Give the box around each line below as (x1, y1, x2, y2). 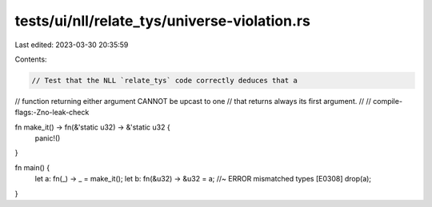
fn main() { (14, 162, 50, 172)
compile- (372, 96, 403, 105)
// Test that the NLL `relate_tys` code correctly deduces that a (31, 76, 298, 85)
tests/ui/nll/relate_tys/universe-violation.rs (14, 12, 311, 30)
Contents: (14, 54, 47, 64)
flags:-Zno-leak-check (14, 108, 90, 117)
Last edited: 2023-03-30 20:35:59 (14, 40, 129, 50)
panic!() (34, 133, 61, 143)
